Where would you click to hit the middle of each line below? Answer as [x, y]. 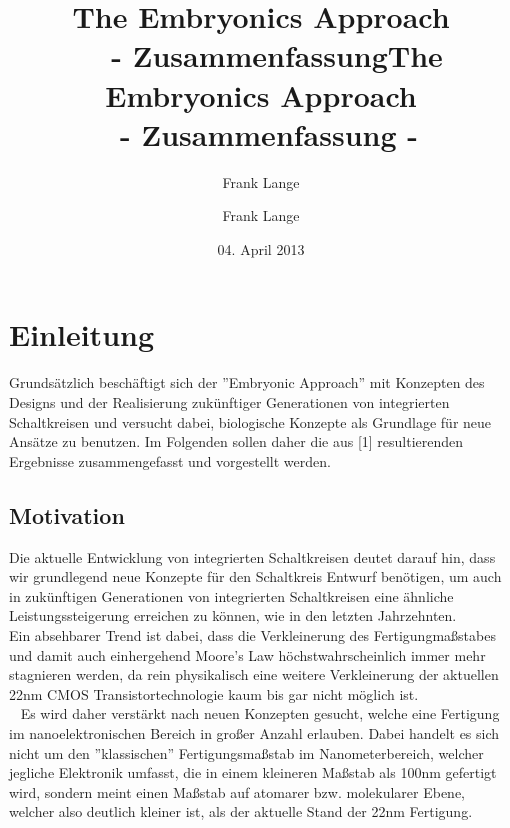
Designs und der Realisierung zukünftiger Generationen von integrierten [229, 402]
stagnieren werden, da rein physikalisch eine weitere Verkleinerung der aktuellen [254, 674]
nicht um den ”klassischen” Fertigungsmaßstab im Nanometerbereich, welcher [246, 752]
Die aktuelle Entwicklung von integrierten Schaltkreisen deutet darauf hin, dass [252, 556]
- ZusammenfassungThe [277, 55]
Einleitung [82, 334]
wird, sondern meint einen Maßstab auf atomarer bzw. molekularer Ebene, [237, 791]
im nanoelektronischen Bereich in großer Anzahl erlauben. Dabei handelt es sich [254, 732]
